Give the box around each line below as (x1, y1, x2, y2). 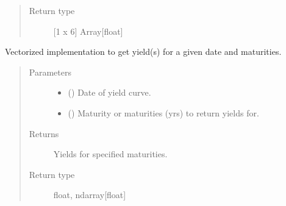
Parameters (29, 65, 71, 78)
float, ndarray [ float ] (53, 188, 126, 201)
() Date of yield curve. (68, 86, 151, 99)
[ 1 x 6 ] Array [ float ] (53, 24, 123, 37)
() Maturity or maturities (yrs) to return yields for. (68, 106, 259, 119)
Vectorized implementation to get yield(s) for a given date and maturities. (5, 45, 282, 58)
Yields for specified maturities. (53, 147, 168, 160)
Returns (29, 127, 59, 140)
